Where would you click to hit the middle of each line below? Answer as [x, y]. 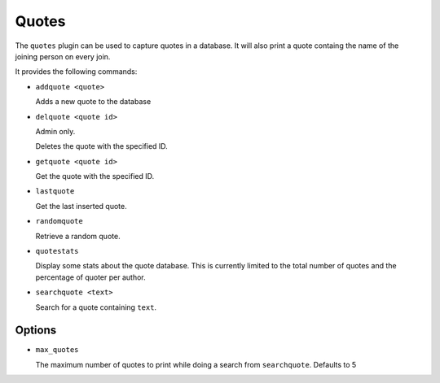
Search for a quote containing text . [96, 307]
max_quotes [57, 350]
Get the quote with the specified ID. [95, 176]
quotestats [57, 251]
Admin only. [55, 131]
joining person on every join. [63, 56]
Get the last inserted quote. [81, 206]
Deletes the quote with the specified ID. [102, 146]
